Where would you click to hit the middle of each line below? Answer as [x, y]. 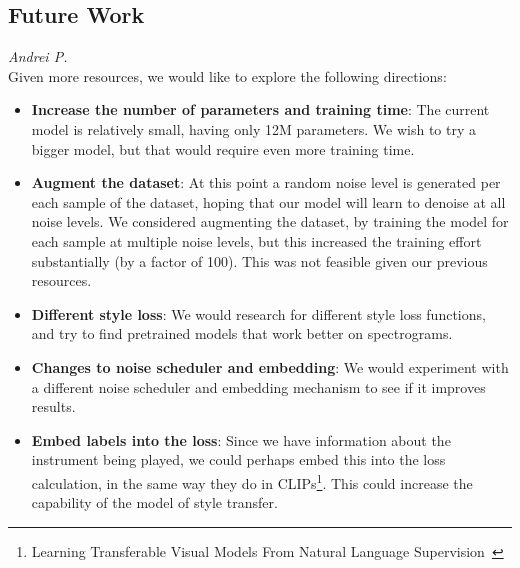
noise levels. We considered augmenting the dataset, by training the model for [270, 221]
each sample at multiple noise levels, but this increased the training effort [256, 240]
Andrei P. [38, 56]
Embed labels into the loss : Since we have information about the [241, 439]
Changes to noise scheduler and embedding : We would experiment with [270, 366]
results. [53, 406]
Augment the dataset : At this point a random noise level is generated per [266, 182]
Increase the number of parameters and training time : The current [260, 109]
